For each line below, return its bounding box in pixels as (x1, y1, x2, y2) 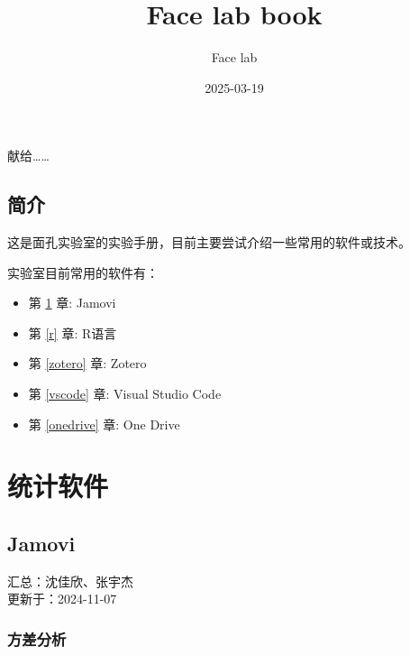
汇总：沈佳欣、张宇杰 (7, 571, 133, 590)
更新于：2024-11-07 (7, 589, 117, 608)
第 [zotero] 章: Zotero (28, 354, 147, 373)
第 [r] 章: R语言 (28, 323, 117, 342)
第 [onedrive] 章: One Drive (28, 414, 180, 433)
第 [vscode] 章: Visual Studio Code (28, 384, 222, 403)
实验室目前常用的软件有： (7, 263, 159, 281)
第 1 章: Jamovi (28, 293, 116, 312)
